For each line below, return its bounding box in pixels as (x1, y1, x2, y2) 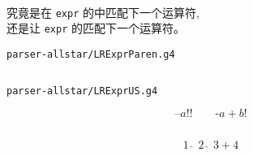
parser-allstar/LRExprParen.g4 (6, 48, 175, 60)
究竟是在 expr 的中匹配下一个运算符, (6, 3, 199, 20)
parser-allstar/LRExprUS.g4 (6, 84, 158, 97)
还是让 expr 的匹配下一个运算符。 (6, 19, 185, 37)
